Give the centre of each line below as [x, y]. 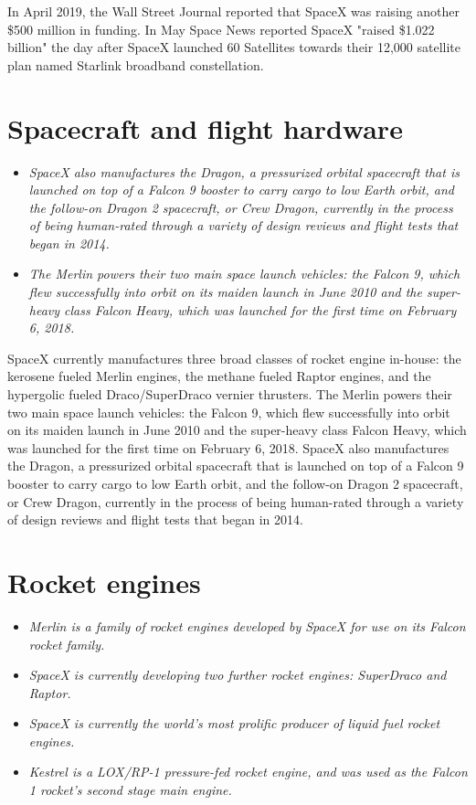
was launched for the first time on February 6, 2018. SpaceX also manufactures [228, 447]
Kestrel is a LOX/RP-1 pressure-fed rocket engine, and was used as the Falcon [248, 772]
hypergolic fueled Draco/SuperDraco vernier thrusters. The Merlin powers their [230, 394]
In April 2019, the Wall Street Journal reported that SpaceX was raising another [233, 11]
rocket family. [67, 644]
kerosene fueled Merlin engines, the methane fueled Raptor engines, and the [219, 376]
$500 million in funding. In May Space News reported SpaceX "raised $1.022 [221, 29]
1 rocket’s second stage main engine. [130, 790]
